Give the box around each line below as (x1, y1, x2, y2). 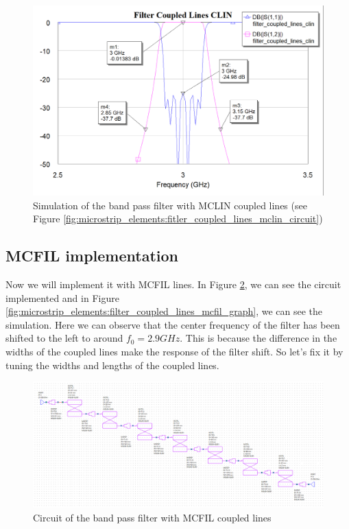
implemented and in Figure (5, 290, 119, 305)
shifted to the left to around (5, 331, 123, 345)
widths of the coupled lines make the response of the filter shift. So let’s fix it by (5, 344, 344, 358)
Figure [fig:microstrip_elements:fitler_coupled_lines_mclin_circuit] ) (33, 211, 323, 226)
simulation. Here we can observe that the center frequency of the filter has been (5, 317, 340, 331)
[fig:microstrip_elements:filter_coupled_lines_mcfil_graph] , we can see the (5, 304, 323, 318)
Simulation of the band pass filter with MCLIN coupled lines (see (33, 198, 307, 212)
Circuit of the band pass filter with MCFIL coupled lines (33, 510, 272, 524)
